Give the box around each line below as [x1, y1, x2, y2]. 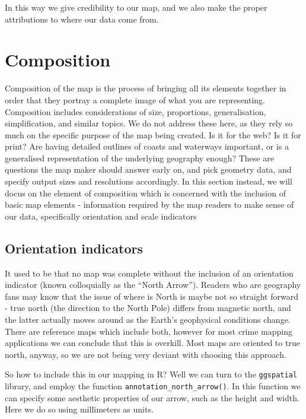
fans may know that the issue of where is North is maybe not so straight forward [5, 290, 298, 302]
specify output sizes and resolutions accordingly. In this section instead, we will [5, 175, 292, 188]
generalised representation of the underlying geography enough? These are [5, 151, 274, 164]
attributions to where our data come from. [5, 12, 159, 25]
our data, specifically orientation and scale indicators [5, 209, 197, 222]
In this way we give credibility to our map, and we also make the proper [5, 1, 267, 13]
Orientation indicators [5, 239, 144, 257]
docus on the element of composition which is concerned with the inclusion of [5, 186, 286, 199]
